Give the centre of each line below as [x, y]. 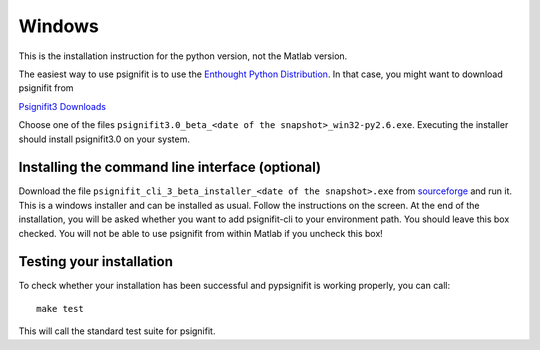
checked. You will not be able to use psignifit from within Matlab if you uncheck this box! [201, 233]
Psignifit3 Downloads [62, 106]
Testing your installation [96, 261]
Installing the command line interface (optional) [170, 167]
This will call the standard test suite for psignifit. [117, 331]
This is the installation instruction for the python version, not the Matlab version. [183, 56]
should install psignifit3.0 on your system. [104, 139]
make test [60, 308]
